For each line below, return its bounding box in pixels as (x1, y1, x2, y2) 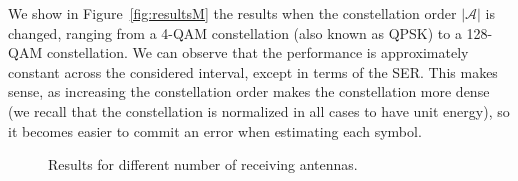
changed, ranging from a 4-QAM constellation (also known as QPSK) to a (8, 22, 462, 43)
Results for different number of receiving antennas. (48, 154, 358, 175)
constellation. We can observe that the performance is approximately (46, 42, 469, 63)
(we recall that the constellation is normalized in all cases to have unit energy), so (8, 100, 510, 121)
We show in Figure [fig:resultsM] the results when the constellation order (8, 3, 457, 23)
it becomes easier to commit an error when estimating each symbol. (8, 120, 422, 141)
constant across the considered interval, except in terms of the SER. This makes (8, 61, 498, 82)
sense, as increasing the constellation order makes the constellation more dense (8, 81, 490, 102)
